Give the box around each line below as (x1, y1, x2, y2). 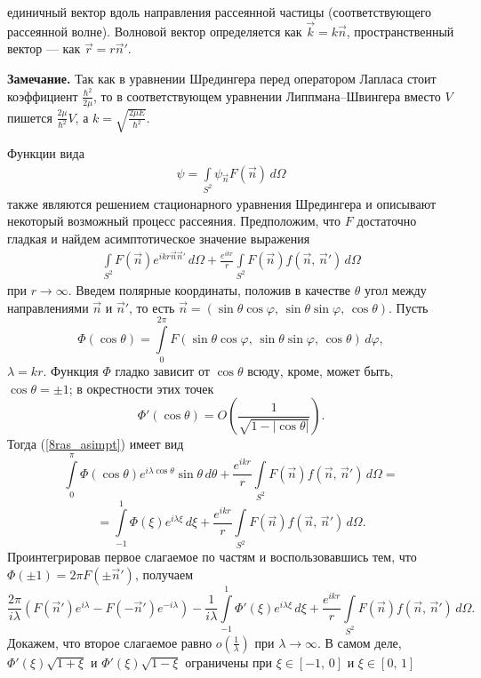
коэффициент (7, 86, 78, 105)
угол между (364, 280, 427, 299)
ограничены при (185, 652, 272, 671)
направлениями (7, 298, 89, 316)
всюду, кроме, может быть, (247, 362, 394, 380)
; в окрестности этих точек (68, 379, 214, 397)
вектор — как (7, 39, 81, 58)
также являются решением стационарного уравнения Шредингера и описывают (7, 194, 437, 212)
